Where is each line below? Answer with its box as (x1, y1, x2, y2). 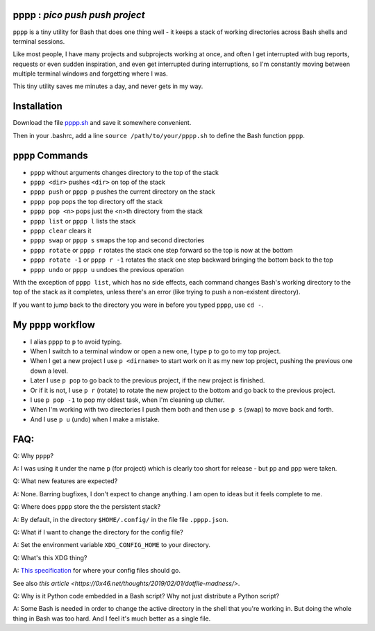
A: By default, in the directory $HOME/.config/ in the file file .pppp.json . (12, 515, 228, 523)
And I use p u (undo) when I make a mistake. (30, 415, 160, 423)
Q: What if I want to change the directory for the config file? (12, 528, 183, 537)
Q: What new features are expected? (12, 477, 118, 485)
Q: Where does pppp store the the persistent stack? (12, 503, 161, 511)
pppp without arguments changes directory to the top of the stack (30, 168, 219, 176)
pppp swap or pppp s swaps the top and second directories (30, 236, 205, 244)
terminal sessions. (12, 37, 65, 45)
